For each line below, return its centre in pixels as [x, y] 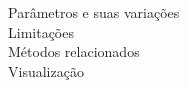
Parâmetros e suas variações [94, 12]
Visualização [46, 70]
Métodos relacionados [74, 51]
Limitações [41, 31]
